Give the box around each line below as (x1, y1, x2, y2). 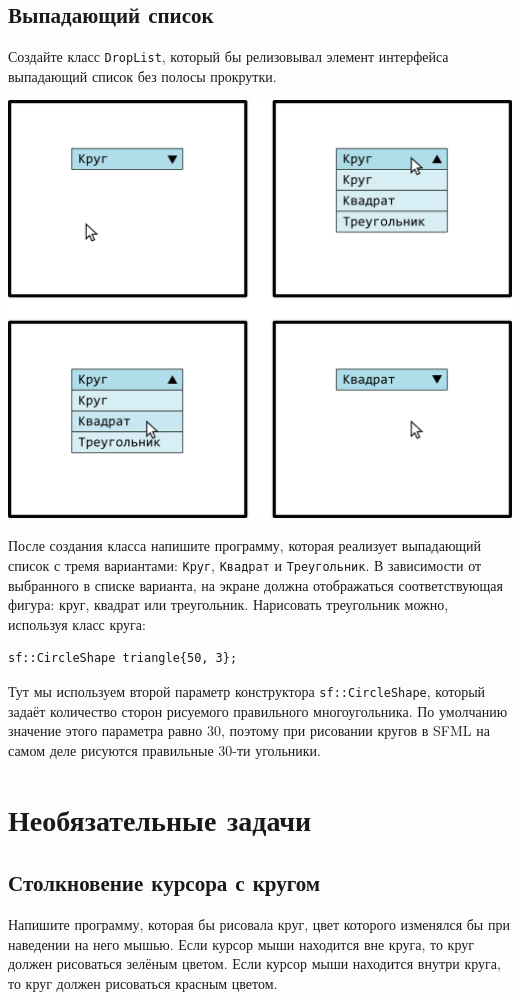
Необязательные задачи (8, 798, 312, 839)
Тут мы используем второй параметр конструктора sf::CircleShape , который (8, 681, 486, 702)
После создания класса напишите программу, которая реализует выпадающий (8, 535, 482, 556)
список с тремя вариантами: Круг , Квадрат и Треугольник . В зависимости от (8, 555, 482, 576)
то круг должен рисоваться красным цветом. (8, 972, 278, 993)
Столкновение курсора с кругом (8, 867, 321, 898)
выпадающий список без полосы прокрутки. (8, 65, 277, 86)
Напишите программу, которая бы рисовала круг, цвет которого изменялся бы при (8, 914, 510, 935)
